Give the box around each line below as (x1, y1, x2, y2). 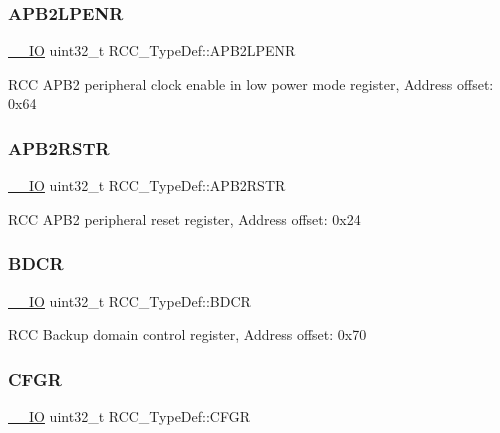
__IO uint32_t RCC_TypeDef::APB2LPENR (8, 40, 296, 61)
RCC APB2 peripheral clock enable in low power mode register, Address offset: (8, 73, 494, 94)
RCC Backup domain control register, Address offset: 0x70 (8, 324, 367, 345)
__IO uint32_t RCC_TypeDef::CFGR (8, 406, 250, 427)
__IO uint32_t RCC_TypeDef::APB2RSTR (8, 175, 286, 196)
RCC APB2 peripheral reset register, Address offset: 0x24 (8, 208, 361, 229)
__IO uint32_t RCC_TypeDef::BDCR (8, 290, 251, 311)
